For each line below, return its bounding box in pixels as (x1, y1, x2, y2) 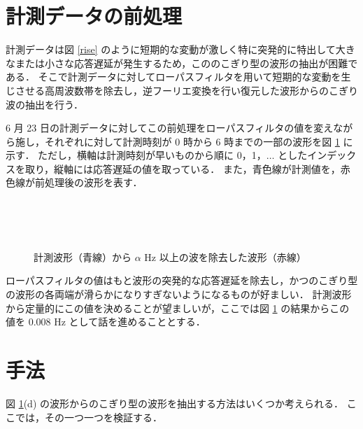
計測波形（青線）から (34, 249, 131, 264)
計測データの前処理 (6, 1, 183, 30)
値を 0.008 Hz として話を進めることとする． (6, 314, 206, 329)
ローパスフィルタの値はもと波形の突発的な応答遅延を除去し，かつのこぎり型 (6, 273, 358, 288)
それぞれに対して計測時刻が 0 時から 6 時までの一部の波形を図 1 (44, 134, 340, 148)
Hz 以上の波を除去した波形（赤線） (144, 249, 306, 264)
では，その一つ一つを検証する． (15, 409, 162, 424)
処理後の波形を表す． (44, 175, 143, 190)
